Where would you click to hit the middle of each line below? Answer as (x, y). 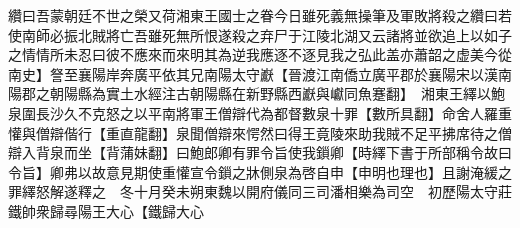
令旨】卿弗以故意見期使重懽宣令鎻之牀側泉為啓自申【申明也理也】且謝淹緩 (253, 171)
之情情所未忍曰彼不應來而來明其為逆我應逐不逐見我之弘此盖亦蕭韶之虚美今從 (260, 54)
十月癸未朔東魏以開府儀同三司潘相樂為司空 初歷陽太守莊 (322, 191)
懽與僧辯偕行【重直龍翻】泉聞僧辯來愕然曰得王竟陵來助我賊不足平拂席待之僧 (260, 132)
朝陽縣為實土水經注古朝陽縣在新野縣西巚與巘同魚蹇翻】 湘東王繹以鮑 (277, 93)
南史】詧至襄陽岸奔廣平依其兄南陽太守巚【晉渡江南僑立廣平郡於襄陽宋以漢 (253, 73)
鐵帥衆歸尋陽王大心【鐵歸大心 (106, 210)
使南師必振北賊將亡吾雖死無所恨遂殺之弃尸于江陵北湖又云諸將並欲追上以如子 (260, 34)
